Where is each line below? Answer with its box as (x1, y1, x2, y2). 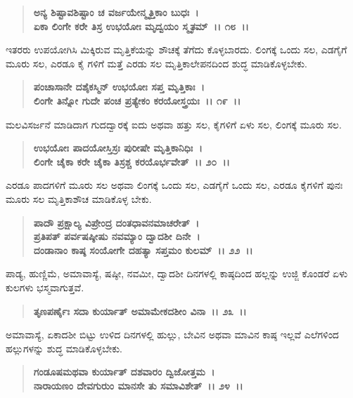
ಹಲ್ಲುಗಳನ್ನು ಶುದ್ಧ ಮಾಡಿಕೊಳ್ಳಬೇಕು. (6, 340, 122, 355)
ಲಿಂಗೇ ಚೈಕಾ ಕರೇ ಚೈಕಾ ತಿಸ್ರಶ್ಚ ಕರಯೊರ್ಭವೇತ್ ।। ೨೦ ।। (33, 154, 230, 168)
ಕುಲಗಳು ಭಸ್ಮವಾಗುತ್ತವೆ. (6, 279, 84, 294)
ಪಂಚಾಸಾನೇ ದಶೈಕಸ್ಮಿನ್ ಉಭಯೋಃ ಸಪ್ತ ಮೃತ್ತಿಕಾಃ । (33, 79, 205, 94)
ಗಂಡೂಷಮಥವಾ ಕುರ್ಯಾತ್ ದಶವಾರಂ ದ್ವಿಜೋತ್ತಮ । (33, 364, 215, 379)
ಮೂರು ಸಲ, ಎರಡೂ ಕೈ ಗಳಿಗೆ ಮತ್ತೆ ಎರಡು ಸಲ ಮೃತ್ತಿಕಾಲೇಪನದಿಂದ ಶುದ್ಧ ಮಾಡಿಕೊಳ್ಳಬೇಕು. (6, 55, 307, 70)
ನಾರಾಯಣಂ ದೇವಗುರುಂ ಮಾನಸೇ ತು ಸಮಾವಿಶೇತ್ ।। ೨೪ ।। (33, 378, 243, 392)
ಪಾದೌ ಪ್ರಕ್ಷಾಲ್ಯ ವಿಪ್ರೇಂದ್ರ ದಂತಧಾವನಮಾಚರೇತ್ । (33, 215, 200, 230)
